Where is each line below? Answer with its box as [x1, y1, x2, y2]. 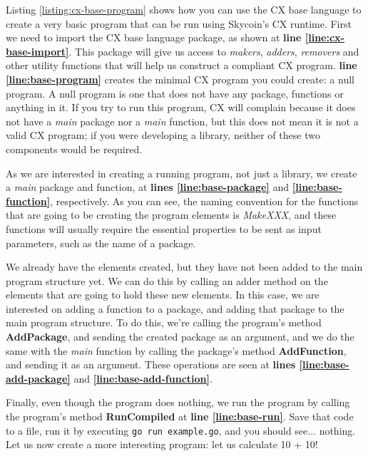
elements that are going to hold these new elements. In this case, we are [6, 287, 320, 302]
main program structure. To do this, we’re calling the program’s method [6, 315, 322, 330]
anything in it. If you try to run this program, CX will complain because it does [6, 100, 356, 115]
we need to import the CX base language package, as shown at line [6, 30, 302, 45]
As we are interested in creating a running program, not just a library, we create [6, 165, 357, 180]
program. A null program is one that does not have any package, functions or [6, 85, 344, 100]
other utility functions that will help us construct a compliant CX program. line [6, 58, 357, 73]
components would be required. [6, 141, 143, 156]
